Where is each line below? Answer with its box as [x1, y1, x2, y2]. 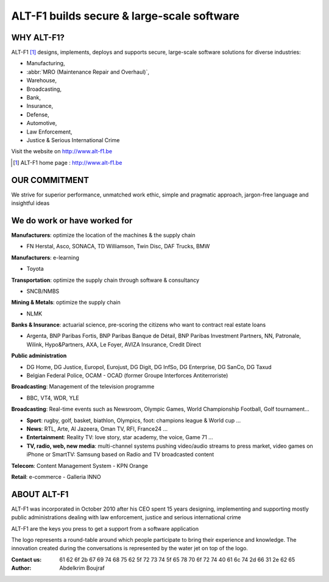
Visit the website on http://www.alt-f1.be [11, 148, 113, 155]
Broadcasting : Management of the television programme [11, 383, 155, 390]
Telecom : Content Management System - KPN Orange [11, 462, 149, 469]
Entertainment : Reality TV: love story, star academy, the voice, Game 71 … [26, 434, 213, 441]
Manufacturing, [26, 60, 65, 67]
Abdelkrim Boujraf [59, 564, 105, 572]
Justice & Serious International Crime [26, 136, 120, 143]
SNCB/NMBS [26, 287, 60, 295]
